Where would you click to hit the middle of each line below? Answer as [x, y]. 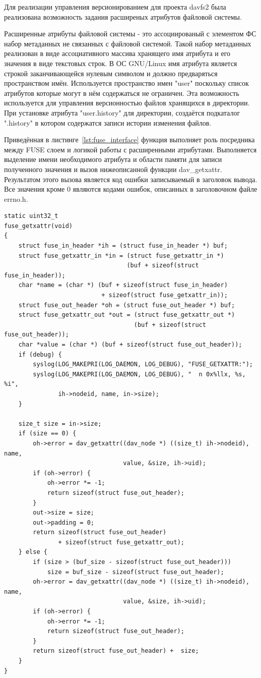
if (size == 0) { [47, 434]
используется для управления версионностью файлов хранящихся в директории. [127, 103]
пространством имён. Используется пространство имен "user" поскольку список [126, 83]
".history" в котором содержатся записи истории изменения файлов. [108, 122]
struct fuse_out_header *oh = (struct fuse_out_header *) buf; [127, 305]
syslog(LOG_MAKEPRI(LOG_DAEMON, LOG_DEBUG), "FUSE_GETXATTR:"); [143, 364]
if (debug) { [40, 354]
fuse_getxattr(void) [39, 226]
